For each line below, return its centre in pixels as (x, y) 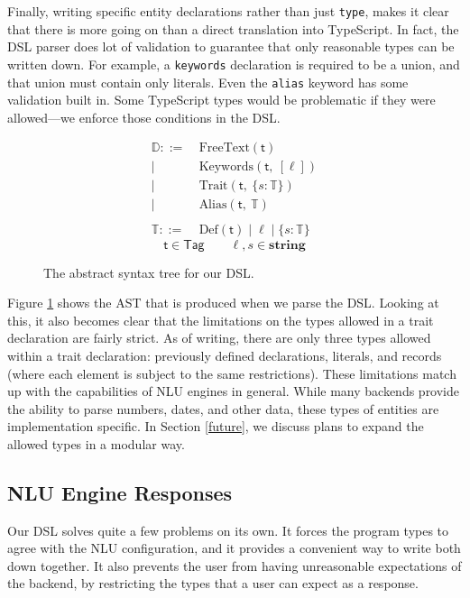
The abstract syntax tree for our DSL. (149, 272)
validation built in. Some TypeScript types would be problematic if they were (221, 100)
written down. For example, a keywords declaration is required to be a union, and (234, 64)
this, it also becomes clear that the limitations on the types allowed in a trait (221, 320)
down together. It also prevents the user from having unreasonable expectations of (235, 565)
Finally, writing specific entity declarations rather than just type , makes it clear (228, 11)
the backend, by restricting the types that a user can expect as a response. (213, 583)
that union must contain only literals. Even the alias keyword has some (208, 82)
